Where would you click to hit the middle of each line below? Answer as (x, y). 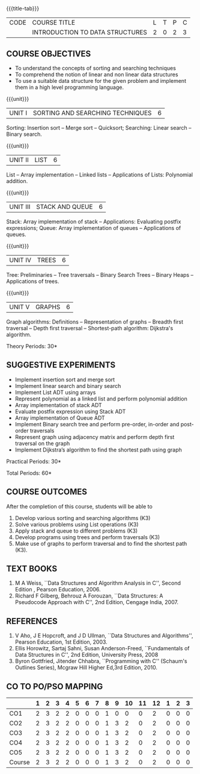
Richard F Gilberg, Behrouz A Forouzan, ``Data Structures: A (89, 596)
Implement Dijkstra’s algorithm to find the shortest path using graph (98, 450)
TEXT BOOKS (32, 569)
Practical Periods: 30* (34, 461)
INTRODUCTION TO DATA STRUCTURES (89, 32)
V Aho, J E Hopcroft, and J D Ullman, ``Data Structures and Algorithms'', (104, 636)
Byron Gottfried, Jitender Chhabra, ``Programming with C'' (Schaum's (101, 661)
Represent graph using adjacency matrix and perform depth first (95, 437)
